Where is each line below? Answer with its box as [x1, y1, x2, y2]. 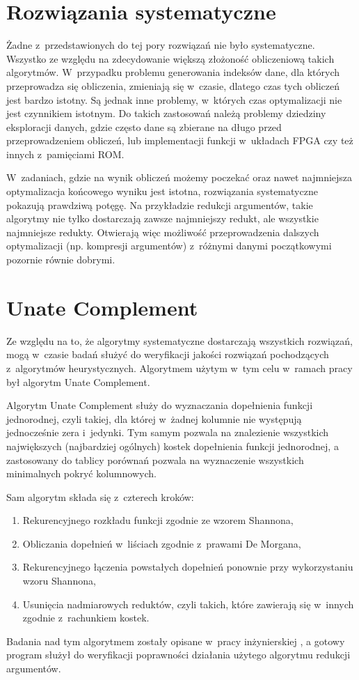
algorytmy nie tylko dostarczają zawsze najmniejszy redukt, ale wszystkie [6, 211, 319, 226]
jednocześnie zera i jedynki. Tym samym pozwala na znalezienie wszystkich [6, 425, 329, 440]
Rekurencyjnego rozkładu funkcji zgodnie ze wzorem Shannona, [22, 513, 294, 527]
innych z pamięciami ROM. [6, 146, 125, 161]
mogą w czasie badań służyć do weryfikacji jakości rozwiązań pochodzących [6, 347, 329, 362]
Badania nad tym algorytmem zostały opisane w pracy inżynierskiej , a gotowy [6, 633, 345, 648]
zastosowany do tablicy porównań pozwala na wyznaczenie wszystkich [6, 452, 304, 467]
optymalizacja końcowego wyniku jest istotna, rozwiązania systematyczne [6, 184, 318, 199]
